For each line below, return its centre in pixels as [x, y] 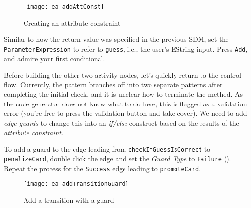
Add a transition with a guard [69, 199]
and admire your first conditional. [55, 58]
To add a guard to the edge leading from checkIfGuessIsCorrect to [107, 149]
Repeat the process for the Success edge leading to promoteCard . [102, 168]
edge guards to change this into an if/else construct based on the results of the [122, 123]
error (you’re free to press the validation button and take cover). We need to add [125, 113]
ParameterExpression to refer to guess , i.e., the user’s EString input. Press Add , [126, 48]
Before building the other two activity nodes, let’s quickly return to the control [123, 75]
